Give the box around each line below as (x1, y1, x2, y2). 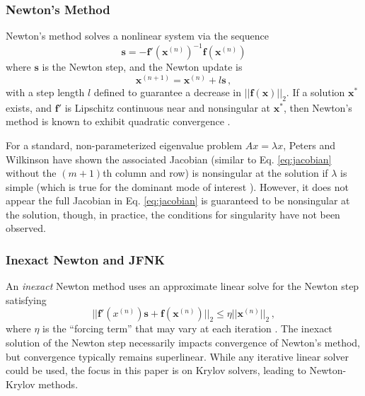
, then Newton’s (283, 100, 352, 115)
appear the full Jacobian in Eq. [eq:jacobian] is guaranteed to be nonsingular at (6, 193, 350, 208)
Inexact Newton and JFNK (6, 250, 165, 268)
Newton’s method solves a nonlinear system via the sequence (6, 28, 269, 43)
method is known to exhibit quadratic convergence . (6, 114, 231, 129)
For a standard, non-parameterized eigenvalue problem (6, 137, 243, 152)
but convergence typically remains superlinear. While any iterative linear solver (6, 349, 349, 363)
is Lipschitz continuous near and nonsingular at (64, 100, 271, 115)
